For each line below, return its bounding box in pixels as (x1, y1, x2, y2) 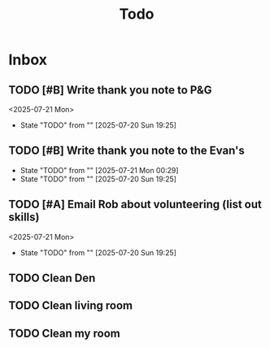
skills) (8, 211, 40, 224)
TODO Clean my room (8, 326, 120, 340)
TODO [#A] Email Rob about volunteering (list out (8, 198, 262, 211)
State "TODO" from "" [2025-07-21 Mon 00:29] (20, 165, 179, 175)
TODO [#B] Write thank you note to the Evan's (8, 144, 246, 158)
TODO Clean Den (8, 272, 96, 285)
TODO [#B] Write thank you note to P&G (8, 83, 213, 97)
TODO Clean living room (8, 298, 133, 313)
